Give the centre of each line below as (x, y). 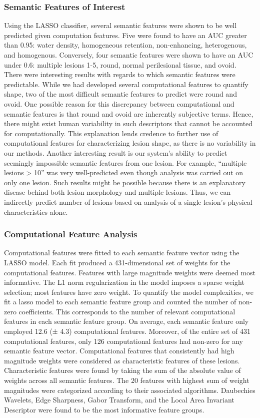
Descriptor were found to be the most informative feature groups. (104, 409)
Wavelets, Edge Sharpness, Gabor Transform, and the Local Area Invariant (119, 400)
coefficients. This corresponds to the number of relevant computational (127, 311)
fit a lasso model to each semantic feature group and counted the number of (120, 302)
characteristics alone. (36, 212)
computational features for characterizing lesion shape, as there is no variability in (130, 143)
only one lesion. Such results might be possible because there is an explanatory (125, 182)
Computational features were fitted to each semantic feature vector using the (122, 253)
